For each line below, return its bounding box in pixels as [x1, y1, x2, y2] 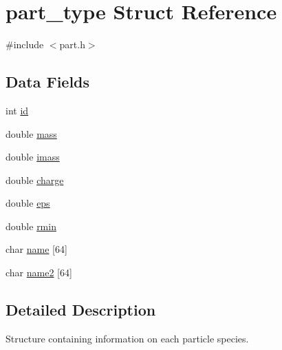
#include [6, 37, 44, 52]
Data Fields [6, 71, 90, 92]
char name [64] [6, 242, 67, 256]
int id [6, 103, 29, 117]
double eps [6, 196, 50, 210]
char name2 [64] [6, 265, 72, 280]
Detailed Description [6, 299, 156, 320]
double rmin [6, 218, 56, 233]
